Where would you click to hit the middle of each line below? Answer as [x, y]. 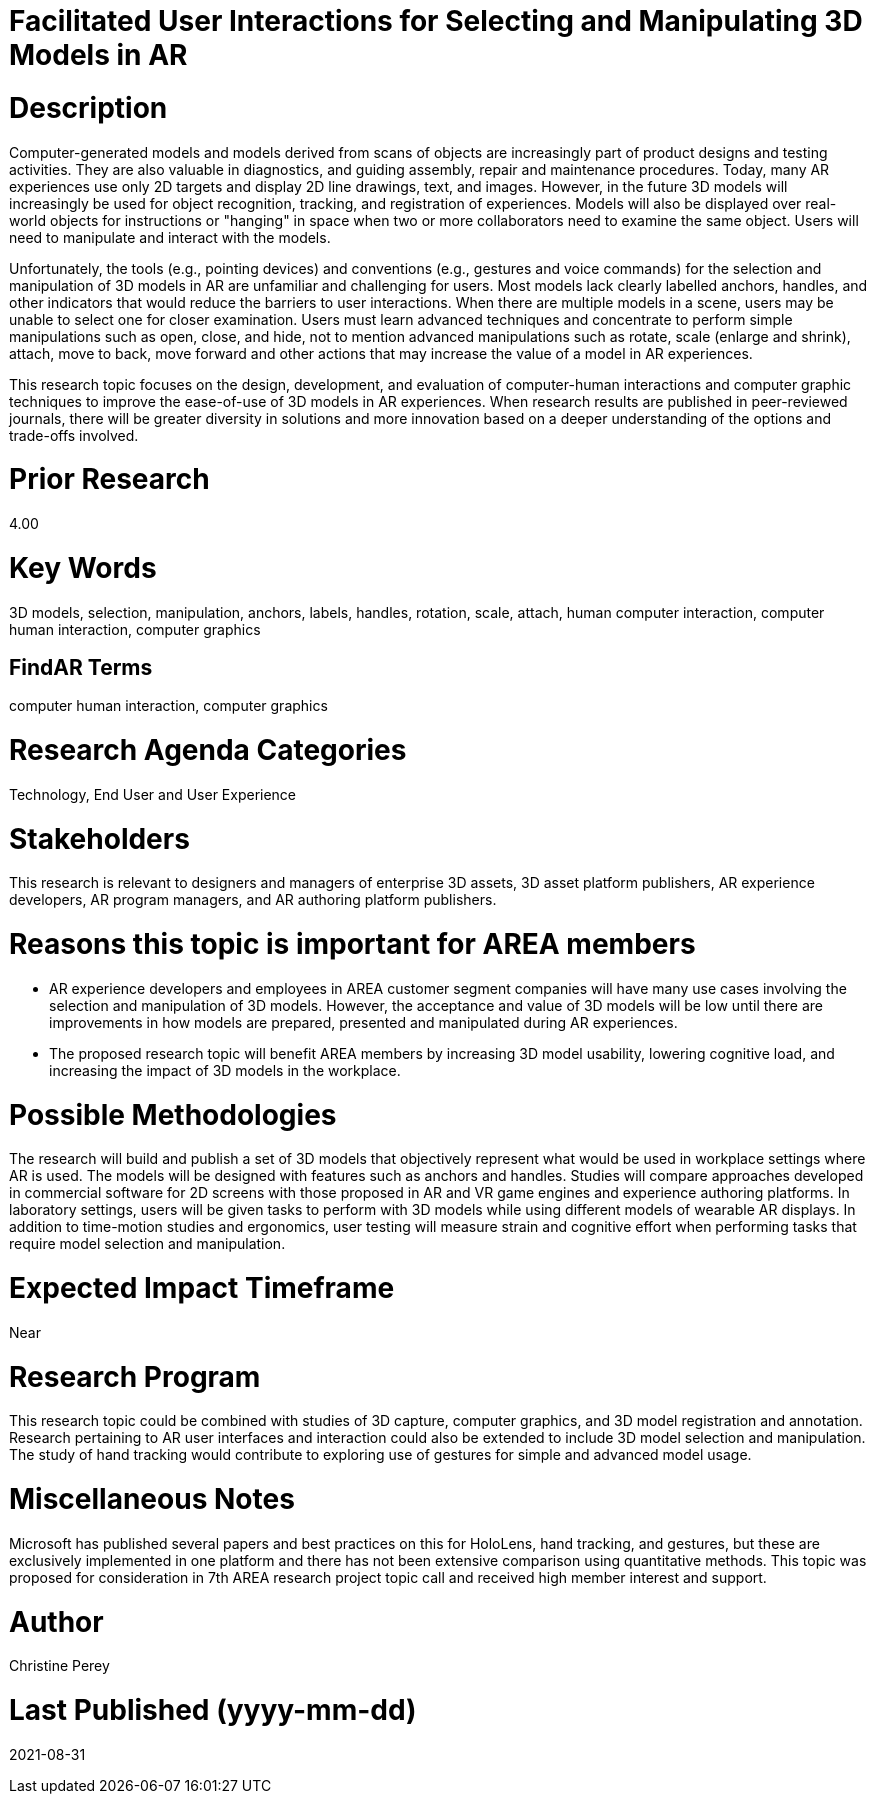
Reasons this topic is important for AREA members [352, 944]
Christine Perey [59, 1666]
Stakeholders [99, 838]
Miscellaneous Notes [152, 1499]
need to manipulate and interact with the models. [170, 237]
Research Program [135, 1376]
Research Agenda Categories [208, 750]
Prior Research [109, 479]
